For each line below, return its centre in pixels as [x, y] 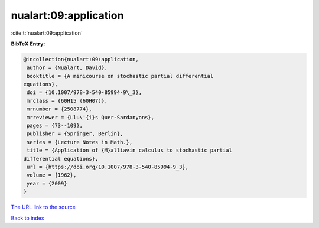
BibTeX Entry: [28, 44]
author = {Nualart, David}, [67, 68]
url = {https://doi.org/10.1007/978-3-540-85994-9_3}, [108, 167]
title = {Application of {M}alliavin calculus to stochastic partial [130, 150]
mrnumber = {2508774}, [60, 109]
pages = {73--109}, [55, 126]
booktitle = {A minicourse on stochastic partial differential [120, 76]
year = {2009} [47, 183]
